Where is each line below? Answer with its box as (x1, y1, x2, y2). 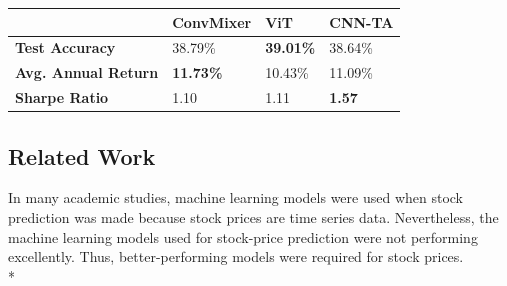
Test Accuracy (15, 37, 116, 58)
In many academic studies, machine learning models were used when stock (8, 187, 464, 208)
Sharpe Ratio (15, 87, 109, 108)
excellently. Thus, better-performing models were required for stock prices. (8, 246, 464, 267)
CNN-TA (329, 11, 394, 32)
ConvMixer (172, 11, 252, 32)
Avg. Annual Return (15, 62, 159, 83)
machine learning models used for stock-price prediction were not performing (8, 226, 478, 247)
